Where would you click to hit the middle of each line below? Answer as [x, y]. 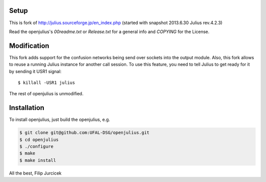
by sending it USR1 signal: [35, 71]
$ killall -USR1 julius [47, 82]
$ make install [38, 160]
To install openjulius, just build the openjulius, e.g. [60, 120]
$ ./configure [36, 146]
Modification [29, 46]
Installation [27, 108]
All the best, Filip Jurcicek [35, 173]
